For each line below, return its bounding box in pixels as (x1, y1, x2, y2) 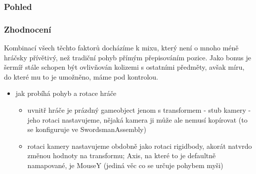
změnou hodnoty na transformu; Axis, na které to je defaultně (27, 150, 216, 161)
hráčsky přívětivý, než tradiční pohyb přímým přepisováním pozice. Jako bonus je (4, 52, 251, 62)
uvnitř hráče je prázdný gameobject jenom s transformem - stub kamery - (27, 105, 251, 115)
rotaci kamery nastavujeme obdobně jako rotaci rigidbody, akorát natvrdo (27, 140, 252, 151)
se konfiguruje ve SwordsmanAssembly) (27, 124, 146, 134)
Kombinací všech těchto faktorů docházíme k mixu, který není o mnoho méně (4, 43, 239, 53)
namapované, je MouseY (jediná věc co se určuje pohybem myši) (27, 160, 223, 170)
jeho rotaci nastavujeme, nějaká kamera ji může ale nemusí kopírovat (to (27, 114, 248, 125)
